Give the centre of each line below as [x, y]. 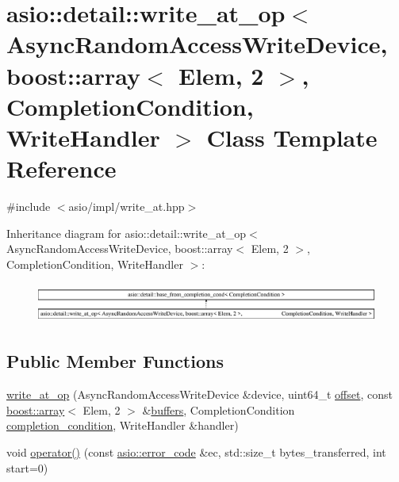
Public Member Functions [115, 361]
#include [29, 207]
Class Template [292, 137]
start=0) [27, 467]
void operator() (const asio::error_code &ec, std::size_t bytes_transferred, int [196, 452]
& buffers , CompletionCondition [219, 409]
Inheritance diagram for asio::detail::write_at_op [127, 233]
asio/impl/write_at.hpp [127, 207]
